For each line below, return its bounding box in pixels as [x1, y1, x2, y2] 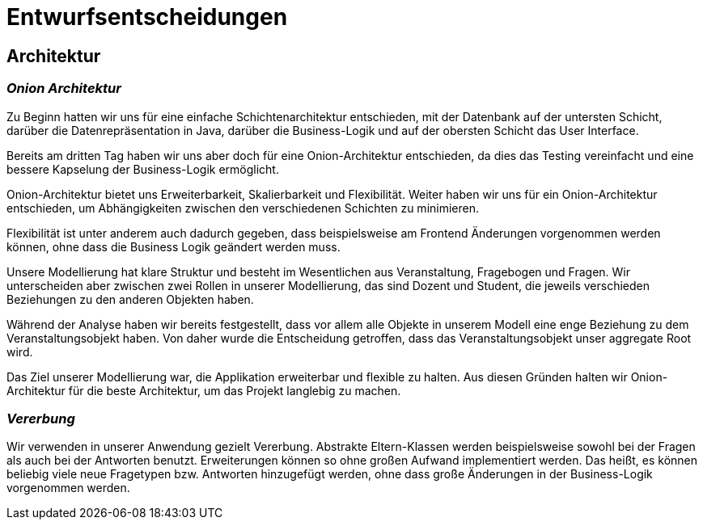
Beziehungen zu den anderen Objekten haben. [6, 292, 254, 306]
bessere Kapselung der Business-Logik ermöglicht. [6, 162, 279, 176]
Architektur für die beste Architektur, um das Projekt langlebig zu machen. [6, 383, 401, 398]
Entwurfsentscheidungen [6, 3, 288, 31]
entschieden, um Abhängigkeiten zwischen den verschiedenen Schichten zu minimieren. [6, 200, 480, 215]
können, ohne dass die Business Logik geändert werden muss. [6, 239, 341, 254]
